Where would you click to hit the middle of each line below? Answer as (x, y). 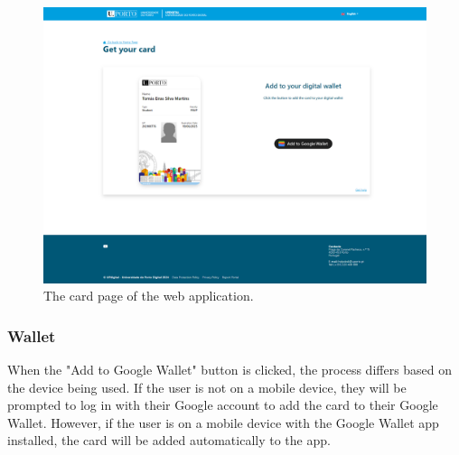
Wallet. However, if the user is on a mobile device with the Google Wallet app (223, 422)
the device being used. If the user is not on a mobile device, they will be (207, 387)
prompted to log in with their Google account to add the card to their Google (223, 405)
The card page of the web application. (149, 296)
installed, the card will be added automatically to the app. (169, 440)
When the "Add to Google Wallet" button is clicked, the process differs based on (230, 369)
